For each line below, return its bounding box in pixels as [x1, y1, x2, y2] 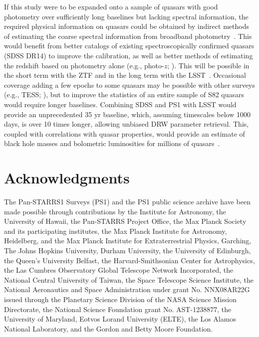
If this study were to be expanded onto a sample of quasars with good [4, 1, 218, 11]
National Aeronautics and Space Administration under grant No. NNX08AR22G [4, 284, 250, 295]
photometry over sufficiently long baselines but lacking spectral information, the [4, 11, 249, 21]
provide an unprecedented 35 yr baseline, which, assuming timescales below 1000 [4, 109, 251, 119]
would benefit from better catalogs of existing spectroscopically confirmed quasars [4, 40, 255, 51]
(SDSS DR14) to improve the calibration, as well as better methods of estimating [4, 50, 253, 60]
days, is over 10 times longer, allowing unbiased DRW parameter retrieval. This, [4, 119, 249, 129]
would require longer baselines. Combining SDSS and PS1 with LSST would [4, 99, 237, 109]
